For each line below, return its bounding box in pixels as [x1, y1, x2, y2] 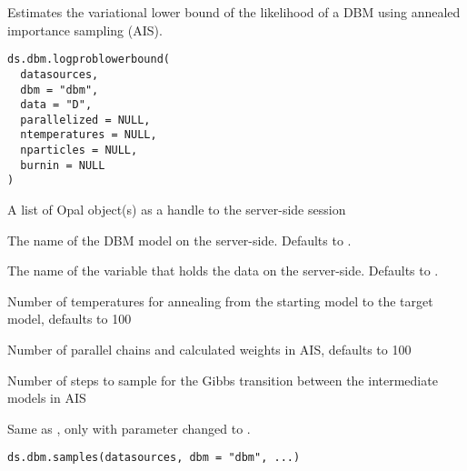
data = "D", [20, 98, 93, 112]
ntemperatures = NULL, [20, 128, 157, 142]
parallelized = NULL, [20, 113, 151, 126]
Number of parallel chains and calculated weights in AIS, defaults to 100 [7, 340, 412, 359]
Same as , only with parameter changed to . [7, 418, 251, 437]
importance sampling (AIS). [7, 20, 163, 39]
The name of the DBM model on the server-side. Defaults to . [7, 230, 352, 249]
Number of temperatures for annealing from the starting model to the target [7, 291, 433, 310]
